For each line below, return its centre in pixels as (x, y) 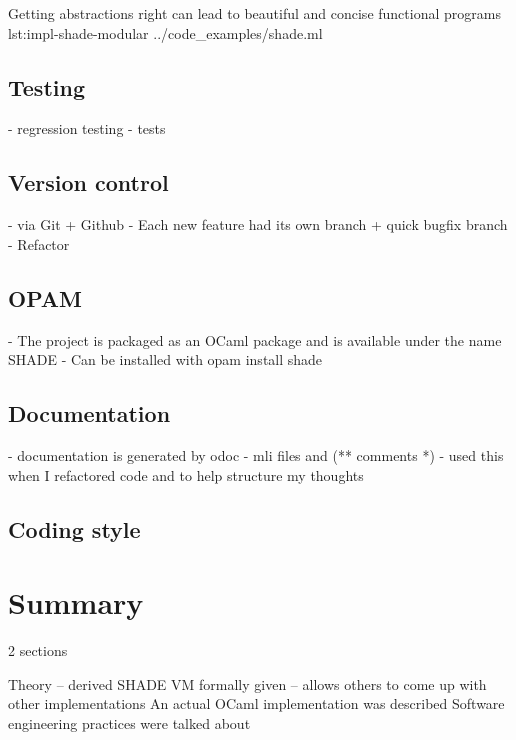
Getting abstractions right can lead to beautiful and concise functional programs (254, 13)
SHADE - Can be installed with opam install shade (165, 359)
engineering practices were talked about (129, 722)
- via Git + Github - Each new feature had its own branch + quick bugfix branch (258, 224)
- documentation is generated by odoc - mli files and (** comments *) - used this (256, 454)
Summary (76, 602)
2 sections (38, 650)
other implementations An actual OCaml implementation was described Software (256, 703)
